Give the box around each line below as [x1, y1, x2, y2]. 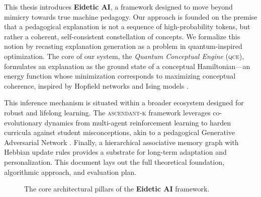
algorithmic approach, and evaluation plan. [4, 166, 137, 177]
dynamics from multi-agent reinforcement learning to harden [44, 117, 231, 127]
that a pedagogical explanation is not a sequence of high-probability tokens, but [4, 21, 250, 32]
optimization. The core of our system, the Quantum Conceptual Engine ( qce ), [4, 50, 244, 61]
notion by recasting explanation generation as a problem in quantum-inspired [4, 41, 242, 51]
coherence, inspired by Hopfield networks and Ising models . [4, 80, 189, 91]
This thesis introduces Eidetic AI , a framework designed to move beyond [4, 2, 233, 12]
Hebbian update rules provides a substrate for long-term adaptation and [4, 147, 227, 157]
